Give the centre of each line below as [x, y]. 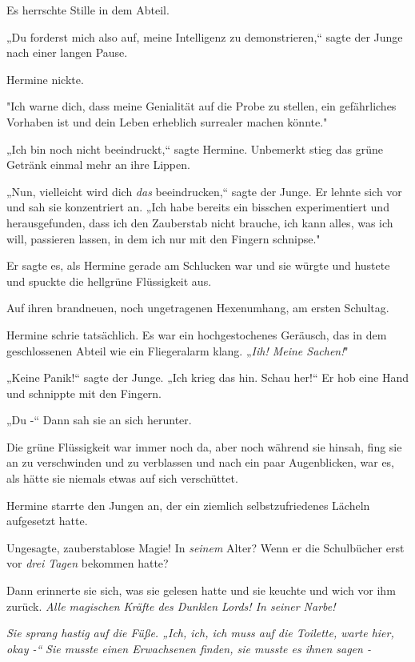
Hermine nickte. [45, 79]
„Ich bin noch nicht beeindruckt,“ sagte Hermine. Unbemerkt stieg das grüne [195, 148]
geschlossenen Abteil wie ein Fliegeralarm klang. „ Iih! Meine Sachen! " [178, 350]
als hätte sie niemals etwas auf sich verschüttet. [122, 478]
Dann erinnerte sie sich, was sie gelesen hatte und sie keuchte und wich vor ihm [201, 590]
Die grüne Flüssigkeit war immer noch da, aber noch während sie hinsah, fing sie [204, 446]
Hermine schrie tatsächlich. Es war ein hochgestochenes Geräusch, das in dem [197, 334]
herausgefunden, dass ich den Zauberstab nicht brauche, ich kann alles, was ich [200, 222]
